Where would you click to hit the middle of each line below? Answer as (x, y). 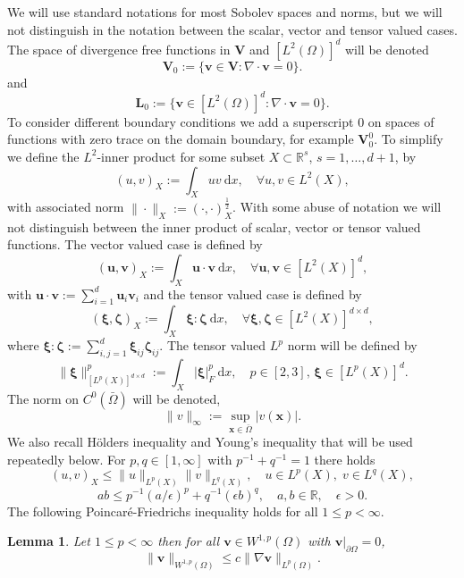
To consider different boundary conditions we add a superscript (181, 121)
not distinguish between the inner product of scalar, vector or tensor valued (214, 226)
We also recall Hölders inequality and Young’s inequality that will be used (210, 442)
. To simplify (409, 139)
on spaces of (401, 121)
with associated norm (66, 207)
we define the (43, 156)
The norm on (43, 398)
